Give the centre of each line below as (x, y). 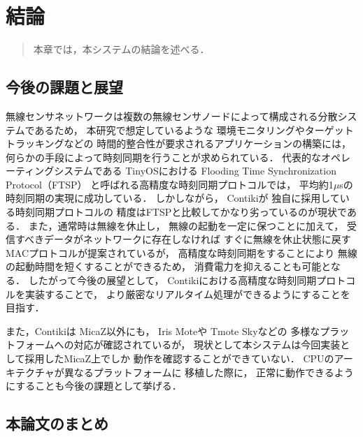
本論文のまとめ (57, 423)
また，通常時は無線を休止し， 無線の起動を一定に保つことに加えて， (186, 225)
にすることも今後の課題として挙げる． (94, 386)
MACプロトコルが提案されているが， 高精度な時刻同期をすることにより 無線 (181, 252)
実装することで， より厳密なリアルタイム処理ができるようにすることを (187, 294)
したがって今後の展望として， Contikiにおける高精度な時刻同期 (172, 280)
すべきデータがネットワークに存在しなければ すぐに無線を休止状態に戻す (183, 239)
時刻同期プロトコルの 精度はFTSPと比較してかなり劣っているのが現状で (181, 212)
